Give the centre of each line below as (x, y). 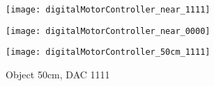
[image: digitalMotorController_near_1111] (108, 10)
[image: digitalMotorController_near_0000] (108, 31)
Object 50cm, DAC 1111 (58, 74)
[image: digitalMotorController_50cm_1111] (108, 52)
